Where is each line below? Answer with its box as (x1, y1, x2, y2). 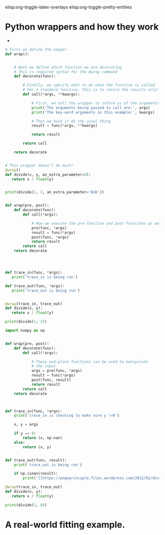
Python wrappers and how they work (5, 22, 159, 32)
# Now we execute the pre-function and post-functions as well (31, 221, 164, 226)
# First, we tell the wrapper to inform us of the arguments (31, 101, 160, 106)
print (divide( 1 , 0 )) (5, 503, 48, 508)
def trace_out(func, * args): (5, 283, 65, 289)
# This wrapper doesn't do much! (5, 163, 74, 168)
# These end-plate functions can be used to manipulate (31, 359, 148, 364)
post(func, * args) (31, 235, 69, 240)
